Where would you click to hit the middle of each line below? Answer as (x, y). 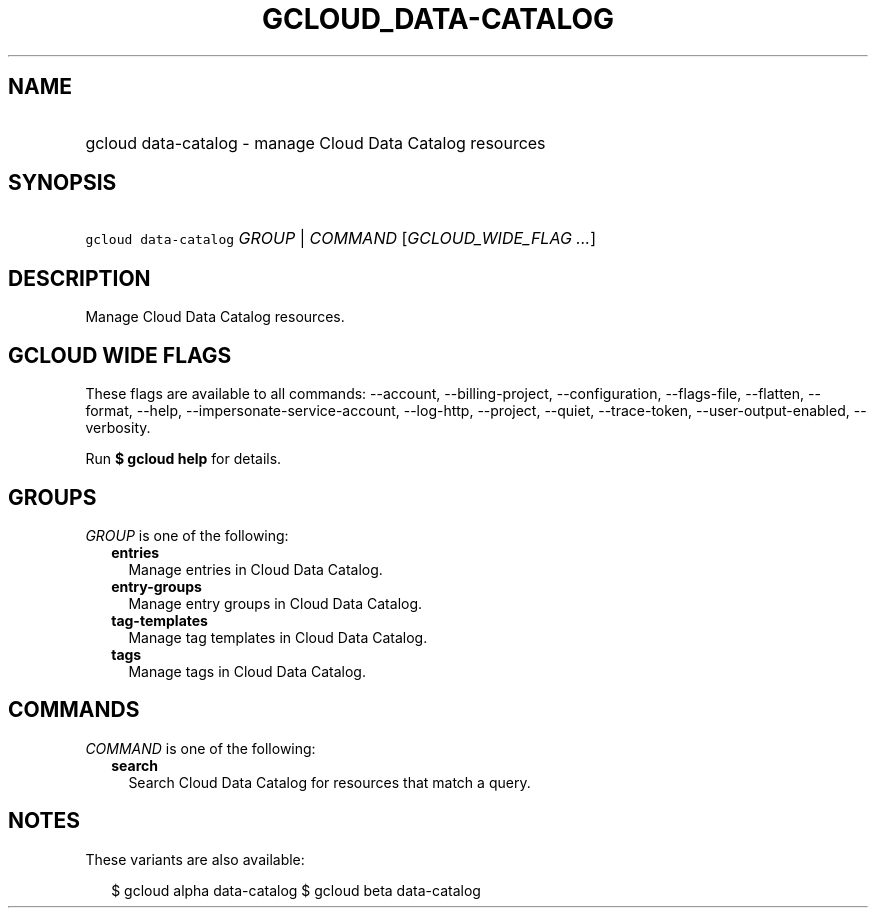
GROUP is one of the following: (187, 535)
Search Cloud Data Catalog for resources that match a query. (329, 782)
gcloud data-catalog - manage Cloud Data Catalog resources (315, 142)
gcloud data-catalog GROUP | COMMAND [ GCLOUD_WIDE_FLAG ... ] (340, 238)
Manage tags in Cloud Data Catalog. (247, 671)
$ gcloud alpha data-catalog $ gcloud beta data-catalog (296, 890)
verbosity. (118, 428)
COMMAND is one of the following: (200, 748)
